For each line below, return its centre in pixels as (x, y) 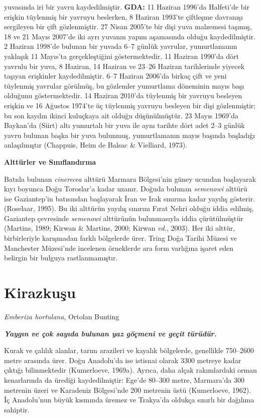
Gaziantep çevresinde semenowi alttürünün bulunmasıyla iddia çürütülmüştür (124, 218)
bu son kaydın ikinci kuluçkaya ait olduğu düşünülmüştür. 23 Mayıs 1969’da (121, 115)
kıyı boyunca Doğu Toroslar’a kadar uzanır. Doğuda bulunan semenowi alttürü (126, 189)
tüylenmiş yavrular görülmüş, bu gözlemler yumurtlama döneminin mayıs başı (124, 85)
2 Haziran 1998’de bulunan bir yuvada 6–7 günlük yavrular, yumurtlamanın (121, 46)
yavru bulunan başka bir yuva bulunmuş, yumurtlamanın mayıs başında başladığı (129, 135)
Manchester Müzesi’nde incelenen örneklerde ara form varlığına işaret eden (119, 248)
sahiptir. (17, 409)
